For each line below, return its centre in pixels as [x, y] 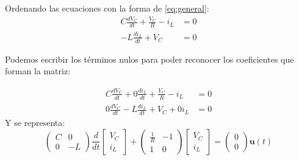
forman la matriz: [38, 71]
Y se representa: [35, 123]
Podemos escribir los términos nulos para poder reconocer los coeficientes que [149, 59]
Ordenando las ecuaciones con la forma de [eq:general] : [107, 8]
